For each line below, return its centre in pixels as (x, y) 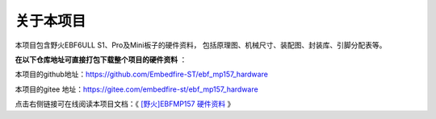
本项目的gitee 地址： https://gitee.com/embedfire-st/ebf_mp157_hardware (136, 89)
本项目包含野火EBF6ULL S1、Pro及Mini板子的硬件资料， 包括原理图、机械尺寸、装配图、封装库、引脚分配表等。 (201, 45)
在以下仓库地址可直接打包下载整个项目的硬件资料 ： (101, 59)
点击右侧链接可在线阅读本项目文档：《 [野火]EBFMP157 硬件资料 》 (125, 104)
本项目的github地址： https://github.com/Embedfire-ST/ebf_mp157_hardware (141, 74)
